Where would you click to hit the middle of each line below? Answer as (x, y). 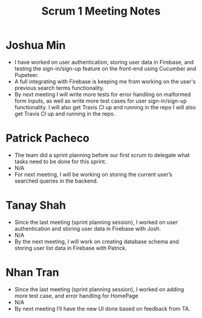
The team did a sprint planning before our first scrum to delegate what (102, 155)
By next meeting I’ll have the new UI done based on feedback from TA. (102, 308)
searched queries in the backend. (56, 181)
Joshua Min (36, 45)
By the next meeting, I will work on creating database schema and (96, 242)
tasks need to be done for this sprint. (60, 161)
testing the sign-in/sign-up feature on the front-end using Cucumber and (105, 69)
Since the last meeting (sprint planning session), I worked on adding (99, 289)
